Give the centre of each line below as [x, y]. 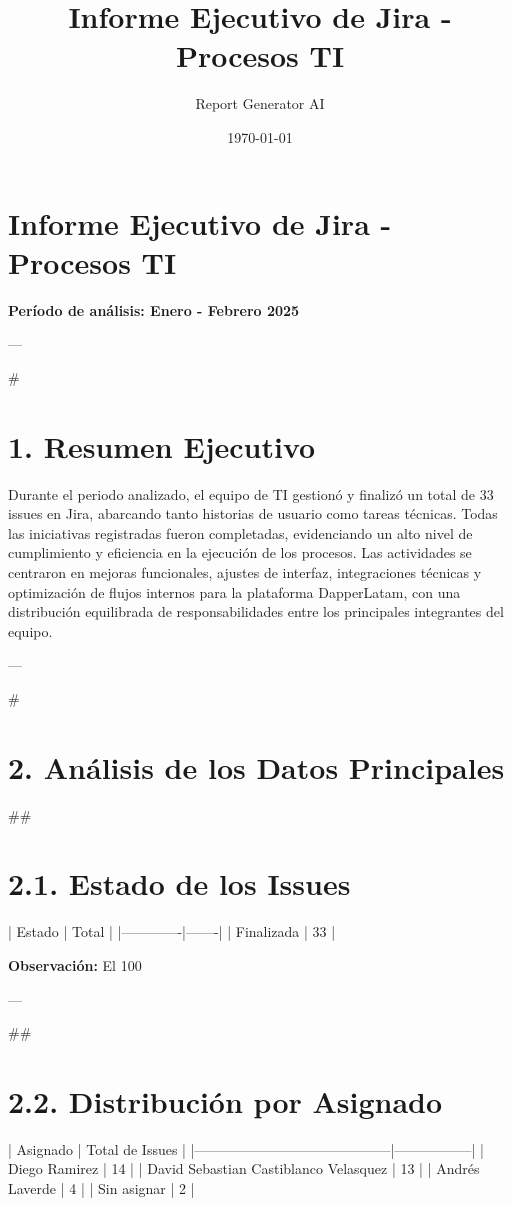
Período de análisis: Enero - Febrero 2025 [154, 309]
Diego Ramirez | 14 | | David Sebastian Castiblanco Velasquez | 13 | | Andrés [244, 1168]
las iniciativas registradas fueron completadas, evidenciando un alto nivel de [240, 532]
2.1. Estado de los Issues [179, 883]
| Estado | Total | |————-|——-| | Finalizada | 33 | [172, 931]
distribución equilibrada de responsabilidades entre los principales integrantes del [256, 611]
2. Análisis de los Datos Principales [256, 766]
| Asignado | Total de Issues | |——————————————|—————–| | [246, 1148]
